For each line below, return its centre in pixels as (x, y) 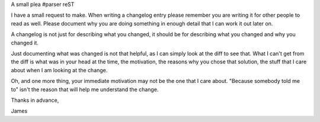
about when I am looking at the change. (59, 70)
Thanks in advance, (35, 100)
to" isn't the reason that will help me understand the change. (85, 89)
